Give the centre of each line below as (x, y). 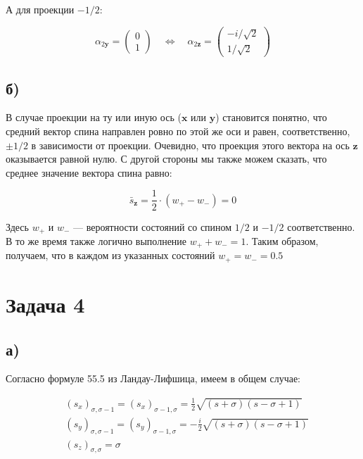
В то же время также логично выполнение (96, 240)
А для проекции (40, 9)
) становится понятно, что (271, 117)
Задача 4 (45, 304)
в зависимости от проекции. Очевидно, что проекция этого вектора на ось (190, 145)
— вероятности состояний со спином (152, 226)
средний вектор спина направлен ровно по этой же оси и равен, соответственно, (178, 131)
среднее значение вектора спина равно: (89, 172)
